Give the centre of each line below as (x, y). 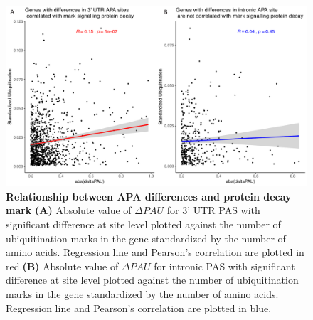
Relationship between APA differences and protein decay (149, 196)
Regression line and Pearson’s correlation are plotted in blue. (139, 308)
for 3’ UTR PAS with (213, 210)
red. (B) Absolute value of (62, 266)
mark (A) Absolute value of (69, 210)
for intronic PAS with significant (224, 266)
